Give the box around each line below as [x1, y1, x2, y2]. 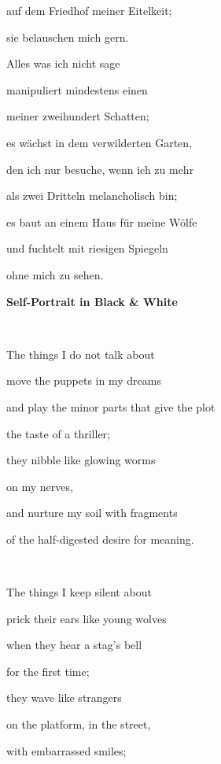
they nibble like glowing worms [6, 452, 156, 468]
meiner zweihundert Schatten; [6, 108, 149, 124]
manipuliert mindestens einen [6, 81, 148, 98]
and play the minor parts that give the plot [6, 398, 215, 415]
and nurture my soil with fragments [6, 504, 178, 521]
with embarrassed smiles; [6, 742, 127, 758]
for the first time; [6, 663, 90, 679]
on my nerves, [6, 478, 73, 494]
